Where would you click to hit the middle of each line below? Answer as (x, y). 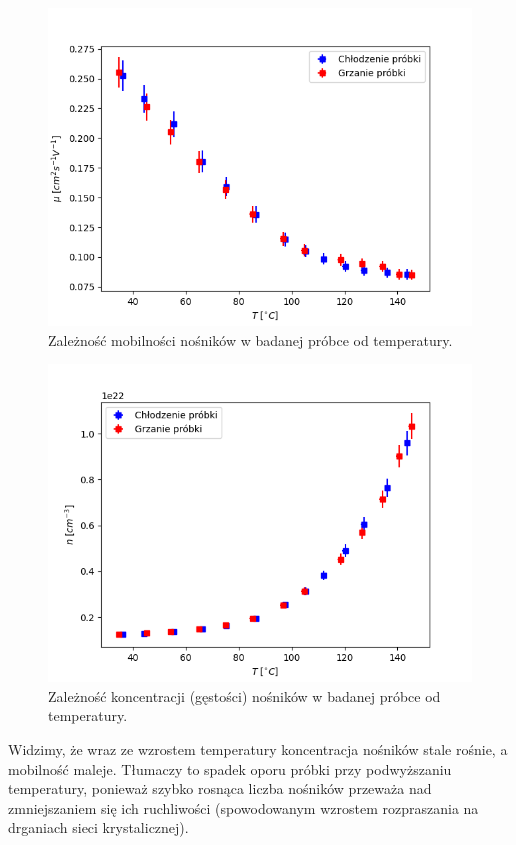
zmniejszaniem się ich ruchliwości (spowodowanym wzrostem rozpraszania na (243, 807)
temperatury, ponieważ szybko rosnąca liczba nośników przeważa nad (220, 788)
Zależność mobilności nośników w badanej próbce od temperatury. (250, 339)
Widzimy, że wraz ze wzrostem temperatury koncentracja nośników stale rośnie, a (258, 748)
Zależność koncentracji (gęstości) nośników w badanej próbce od (244, 695)
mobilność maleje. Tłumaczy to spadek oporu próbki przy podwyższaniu (230, 768)
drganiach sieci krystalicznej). (98, 827)
